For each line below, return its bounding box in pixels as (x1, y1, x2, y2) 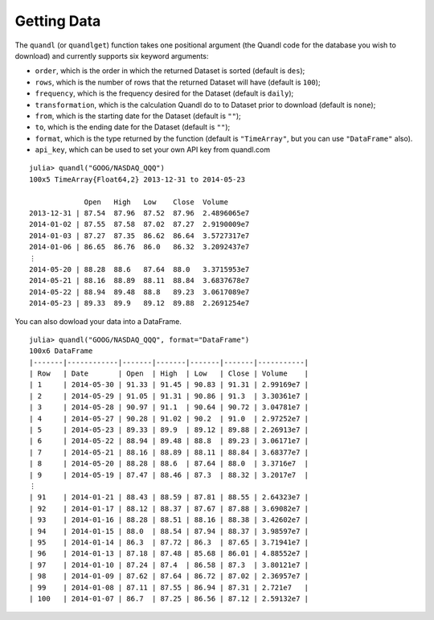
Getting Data (14, 12, 101, 30)
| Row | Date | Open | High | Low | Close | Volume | (29, 369, 309, 378)
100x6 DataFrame (29, 347, 93, 355)
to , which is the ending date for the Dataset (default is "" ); (35, 122, 231, 132)
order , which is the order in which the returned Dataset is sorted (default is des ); (35, 66, 305, 76)
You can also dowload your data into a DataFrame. (14, 316, 182, 326)
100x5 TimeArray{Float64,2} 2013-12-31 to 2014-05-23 (29, 175, 245, 184)
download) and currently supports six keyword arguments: (14, 51, 209, 60)
